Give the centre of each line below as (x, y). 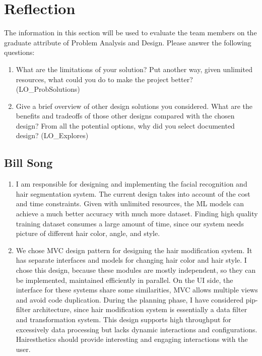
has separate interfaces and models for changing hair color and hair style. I (131, 260)
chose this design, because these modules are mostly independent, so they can (136, 270)
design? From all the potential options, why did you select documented (125, 125)
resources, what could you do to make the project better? (104, 79)
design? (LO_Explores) (52, 135)
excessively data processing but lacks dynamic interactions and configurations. (137, 329)
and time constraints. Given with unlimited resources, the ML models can (130, 203)
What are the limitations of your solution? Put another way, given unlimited (134, 69)
